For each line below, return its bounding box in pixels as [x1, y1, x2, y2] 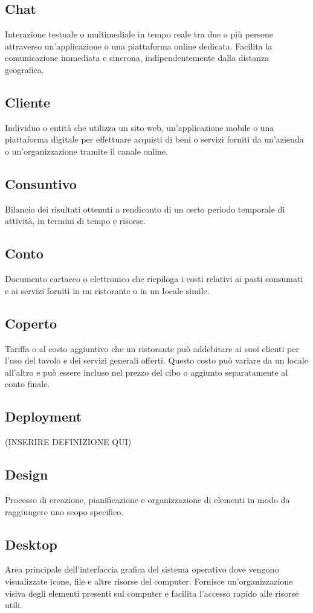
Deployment [5, 407, 82, 426]
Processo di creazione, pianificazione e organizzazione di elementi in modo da [5, 493, 290, 505]
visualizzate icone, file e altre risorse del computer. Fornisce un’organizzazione [5, 574, 293, 587]
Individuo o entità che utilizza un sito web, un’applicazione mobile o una [5, 121, 274, 133]
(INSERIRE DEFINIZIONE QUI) [5, 435, 132, 448]
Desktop [5, 534, 57, 553]
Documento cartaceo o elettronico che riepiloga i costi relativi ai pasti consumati [5, 272, 303, 285]
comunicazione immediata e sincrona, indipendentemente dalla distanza [5, 51, 269, 64]
